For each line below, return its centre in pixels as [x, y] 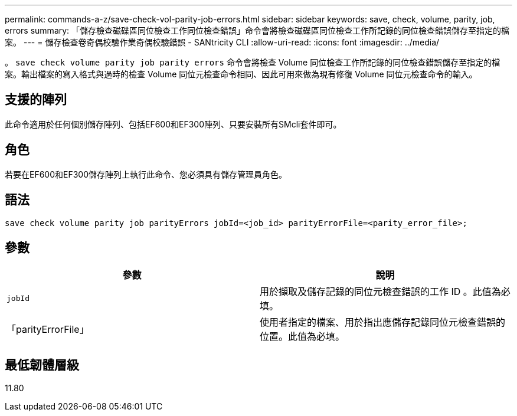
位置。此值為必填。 [302, 337]
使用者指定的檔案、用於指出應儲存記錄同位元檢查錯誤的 [383, 322]
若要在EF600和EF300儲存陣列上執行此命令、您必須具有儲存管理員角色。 [146, 174]
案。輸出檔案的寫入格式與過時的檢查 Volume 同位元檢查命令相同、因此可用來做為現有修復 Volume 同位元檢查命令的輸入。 [241, 74]
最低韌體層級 [42, 365]
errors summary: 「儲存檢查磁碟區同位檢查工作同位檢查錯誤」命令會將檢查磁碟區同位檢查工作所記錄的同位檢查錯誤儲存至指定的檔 [257, 30]
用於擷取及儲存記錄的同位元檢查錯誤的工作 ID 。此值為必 [385, 292]
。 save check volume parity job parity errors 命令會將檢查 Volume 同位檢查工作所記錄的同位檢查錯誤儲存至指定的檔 [253, 62]
